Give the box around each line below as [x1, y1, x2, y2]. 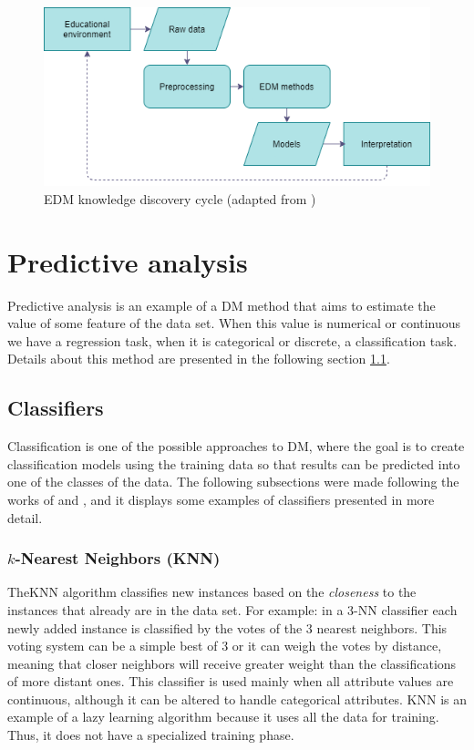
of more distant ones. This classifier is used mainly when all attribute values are [7, 672, 454, 691]
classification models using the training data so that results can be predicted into [7, 454, 460, 473]
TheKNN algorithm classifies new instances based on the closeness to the [7, 582, 417, 601]
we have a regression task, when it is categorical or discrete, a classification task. [7, 331, 458, 350]
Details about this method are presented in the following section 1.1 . [7, 349, 390, 368]
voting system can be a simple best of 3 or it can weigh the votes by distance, [7, 636, 442, 655]
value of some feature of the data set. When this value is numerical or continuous [7, 313, 461, 333]
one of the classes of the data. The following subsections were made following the [7, 472, 459, 491]
